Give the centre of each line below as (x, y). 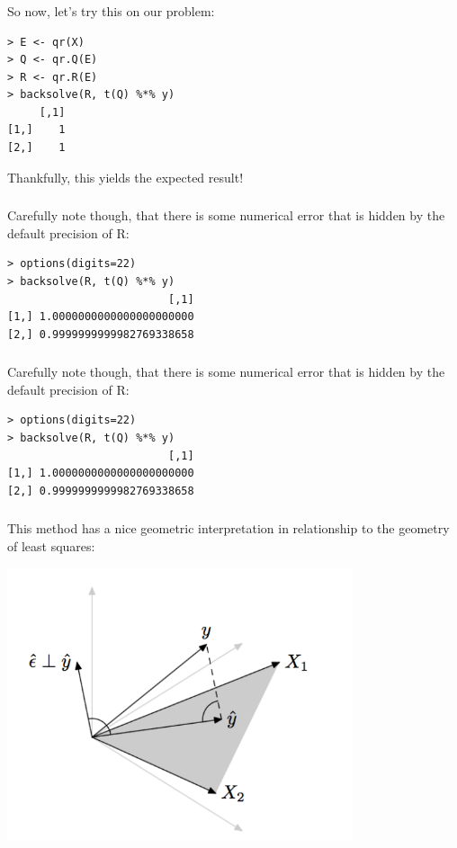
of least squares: (51, 545)
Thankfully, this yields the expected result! (125, 177)
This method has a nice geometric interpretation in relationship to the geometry (228, 528)
